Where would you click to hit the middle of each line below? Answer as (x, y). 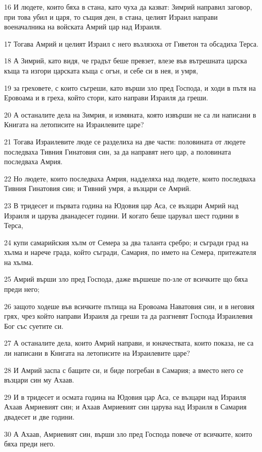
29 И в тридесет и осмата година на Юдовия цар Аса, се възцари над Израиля (125, 397)
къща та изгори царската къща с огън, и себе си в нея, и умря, (101, 70)
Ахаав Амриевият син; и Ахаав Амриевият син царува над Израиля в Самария (125, 407)
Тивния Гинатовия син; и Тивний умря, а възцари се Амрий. (98, 188)
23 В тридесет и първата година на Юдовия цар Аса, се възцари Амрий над (121, 205)
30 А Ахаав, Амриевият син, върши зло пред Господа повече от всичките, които (128, 434)
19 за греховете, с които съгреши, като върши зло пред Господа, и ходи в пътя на (130, 87)
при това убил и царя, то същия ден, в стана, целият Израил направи (111, 16)
